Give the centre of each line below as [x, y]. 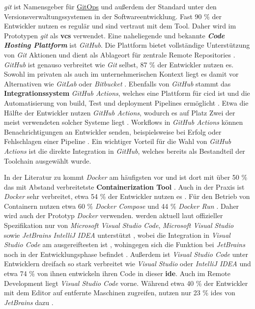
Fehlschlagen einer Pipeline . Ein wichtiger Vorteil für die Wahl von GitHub [118, 141]
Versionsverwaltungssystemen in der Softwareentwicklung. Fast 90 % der [113, 16]
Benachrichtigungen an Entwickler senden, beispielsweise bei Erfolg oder [113, 131]
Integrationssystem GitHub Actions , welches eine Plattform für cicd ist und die [127, 93]
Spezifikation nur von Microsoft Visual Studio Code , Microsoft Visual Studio [119, 225]
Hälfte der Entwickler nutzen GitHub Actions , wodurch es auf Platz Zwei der [120, 112]
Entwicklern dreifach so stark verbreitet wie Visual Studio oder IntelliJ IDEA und [127, 264]
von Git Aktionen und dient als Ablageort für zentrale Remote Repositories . [120, 54]
